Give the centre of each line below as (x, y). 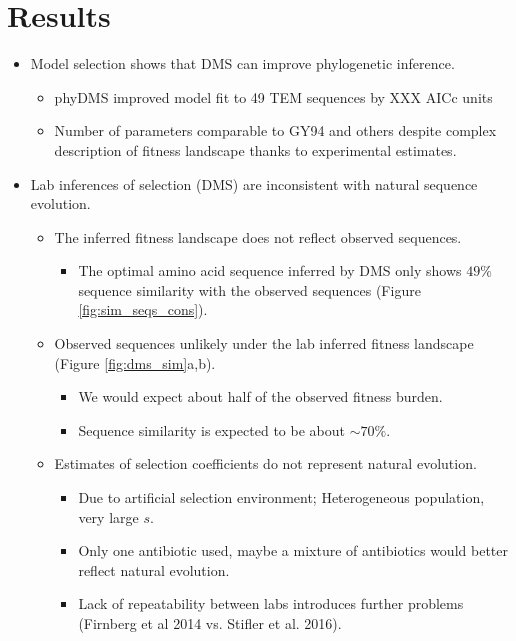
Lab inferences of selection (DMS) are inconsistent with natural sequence (254, 183)
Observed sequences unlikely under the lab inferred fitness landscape (264, 343)
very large (108, 516)
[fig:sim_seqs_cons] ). (143, 309)
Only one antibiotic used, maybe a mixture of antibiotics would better (293, 550)
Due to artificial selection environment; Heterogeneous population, (281, 497)
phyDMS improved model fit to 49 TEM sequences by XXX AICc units (273, 96)
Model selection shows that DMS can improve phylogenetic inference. (242, 63)
